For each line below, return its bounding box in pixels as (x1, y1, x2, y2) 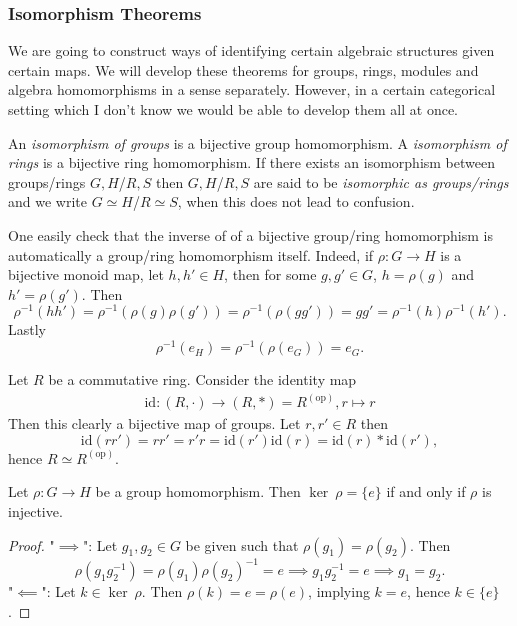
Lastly (8, 319, 46, 340)
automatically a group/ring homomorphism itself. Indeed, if (8, 244, 374, 265)
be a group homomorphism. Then (95, 481, 301, 502)
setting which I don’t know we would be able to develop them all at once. (8, 99, 458, 119)
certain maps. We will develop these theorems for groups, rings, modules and (8, 59, 479, 80)
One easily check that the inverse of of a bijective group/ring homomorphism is (8, 224, 494, 245)
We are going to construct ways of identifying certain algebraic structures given (8, 40, 495, 61)
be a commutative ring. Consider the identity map (48, 369, 357, 390)
